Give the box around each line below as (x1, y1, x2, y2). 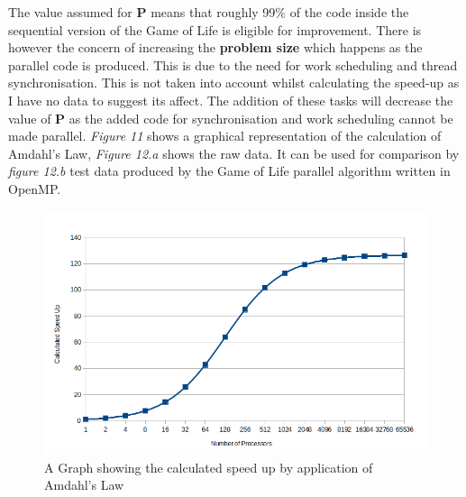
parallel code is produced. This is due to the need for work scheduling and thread (8, 55, 458, 74)
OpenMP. (8, 179, 61, 198)
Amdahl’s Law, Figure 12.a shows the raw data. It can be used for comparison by (8, 143, 460, 162)
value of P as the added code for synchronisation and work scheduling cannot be (8, 108, 453, 127)
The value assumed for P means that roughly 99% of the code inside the (8, 3, 409, 21)
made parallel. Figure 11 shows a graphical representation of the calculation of (8, 126, 442, 145)
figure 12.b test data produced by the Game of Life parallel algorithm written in (8, 161, 451, 180)
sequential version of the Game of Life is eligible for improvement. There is (8, 20, 422, 39)
